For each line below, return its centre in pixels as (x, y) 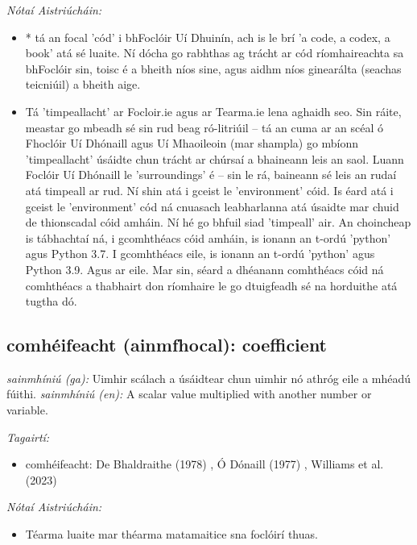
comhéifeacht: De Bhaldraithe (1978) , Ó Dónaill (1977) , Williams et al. (204, 464)
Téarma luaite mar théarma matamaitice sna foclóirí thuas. (171, 534)
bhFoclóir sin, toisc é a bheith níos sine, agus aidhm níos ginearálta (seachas (213, 68)
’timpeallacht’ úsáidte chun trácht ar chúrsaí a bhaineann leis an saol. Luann (215, 158)
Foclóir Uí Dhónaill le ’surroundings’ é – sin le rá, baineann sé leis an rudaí (211, 175)
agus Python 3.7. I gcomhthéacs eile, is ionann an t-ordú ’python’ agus (200, 254)
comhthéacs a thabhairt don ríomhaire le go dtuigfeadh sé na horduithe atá (211, 285)
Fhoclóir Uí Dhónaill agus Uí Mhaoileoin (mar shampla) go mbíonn (192, 143)
